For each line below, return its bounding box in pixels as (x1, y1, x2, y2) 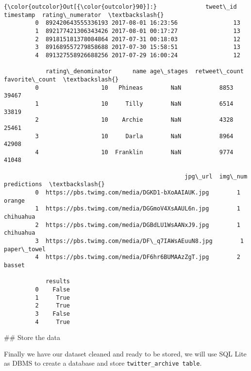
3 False (35, 310, 70, 317)
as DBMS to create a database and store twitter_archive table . (4, 358, 202, 368)
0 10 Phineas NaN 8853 (35, 84, 234, 91)
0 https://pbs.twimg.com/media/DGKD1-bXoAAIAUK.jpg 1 (35, 189, 240, 196)
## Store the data (4, 332, 60, 342)
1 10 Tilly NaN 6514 (35, 100, 234, 107)
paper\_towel (4, 245, 46, 253)
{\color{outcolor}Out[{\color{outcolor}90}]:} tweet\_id (4, 3, 237, 10)
